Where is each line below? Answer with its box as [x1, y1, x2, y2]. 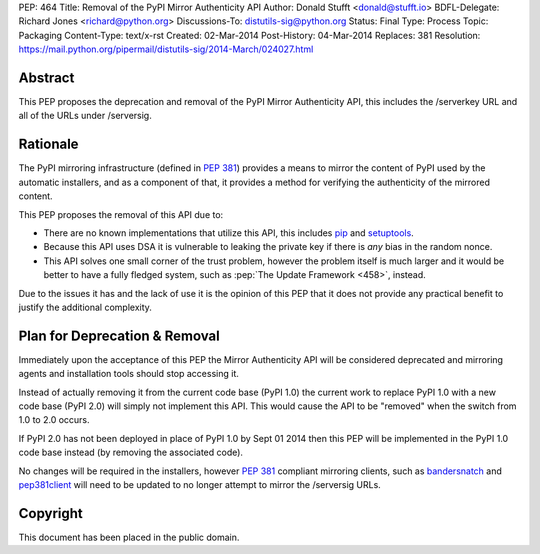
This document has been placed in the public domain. [18, 531, 240, 543]
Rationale [18, 136, 79, 153]
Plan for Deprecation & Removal [18, 327, 220, 344]
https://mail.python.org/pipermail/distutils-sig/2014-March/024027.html [18, 43, 314, 55]
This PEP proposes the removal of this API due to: [18, 208, 224, 220]
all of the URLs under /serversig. [18, 110, 152, 122]
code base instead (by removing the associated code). [18, 446, 244, 459]
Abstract [18, 69, 75, 86]
